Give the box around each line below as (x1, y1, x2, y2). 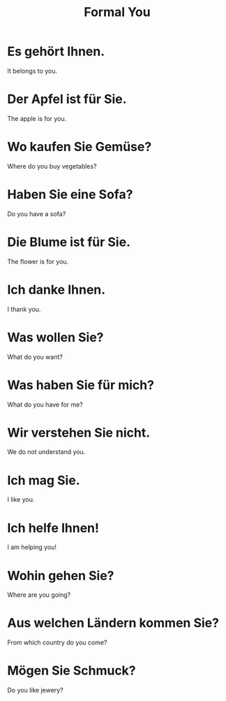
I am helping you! (7, 543, 57, 551)
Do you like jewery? (7, 686, 64, 695)
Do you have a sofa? (7, 209, 66, 218)
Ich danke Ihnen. (7, 281, 106, 297)
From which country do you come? (7, 638, 107, 647)
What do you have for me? (7, 400, 84, 409)
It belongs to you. (7, 66, 58, 75)
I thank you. (7, 305, 41, 313)
